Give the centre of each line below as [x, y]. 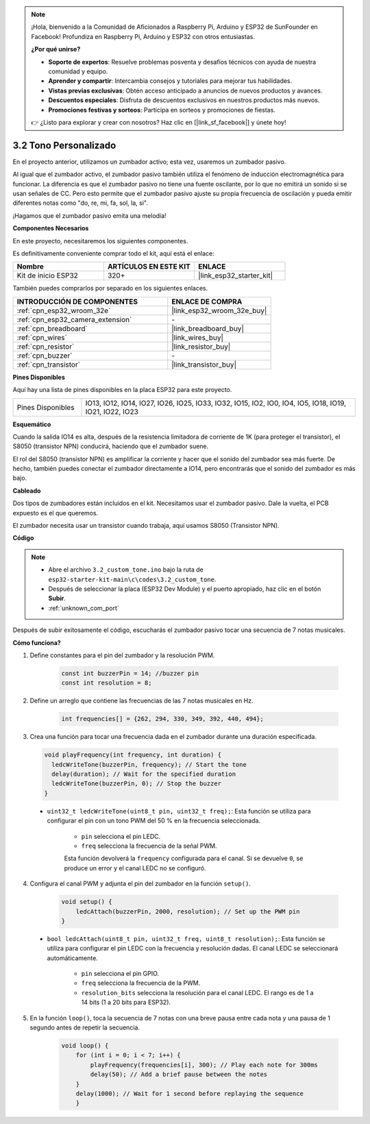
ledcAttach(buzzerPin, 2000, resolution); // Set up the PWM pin [188, 911]
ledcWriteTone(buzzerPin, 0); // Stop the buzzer [137, 784]
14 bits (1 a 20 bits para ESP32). [126, 1002]
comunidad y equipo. [78, 71]
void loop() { [85, 1046]
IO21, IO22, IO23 [112, 411]
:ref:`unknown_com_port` [84, 608]
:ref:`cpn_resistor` [46, 346]
